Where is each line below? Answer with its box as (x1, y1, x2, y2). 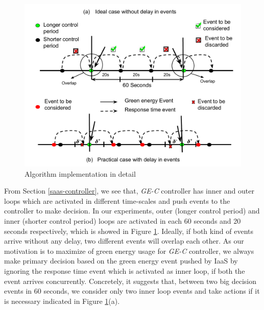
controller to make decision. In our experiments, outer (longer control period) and (4, 205, 260, 216)
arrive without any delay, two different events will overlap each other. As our (4, 235, 244, 246)
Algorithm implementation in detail (25, 168, 136, 179)
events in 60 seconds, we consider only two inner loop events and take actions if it (4, 285, 260, 296)
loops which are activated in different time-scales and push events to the (4, 195, 230, 206)
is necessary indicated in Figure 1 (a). (4, 295, 120, 306)
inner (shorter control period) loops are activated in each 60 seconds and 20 (4, 215, 241, 226)
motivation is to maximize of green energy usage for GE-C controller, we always (4, 245, 254, 256)
